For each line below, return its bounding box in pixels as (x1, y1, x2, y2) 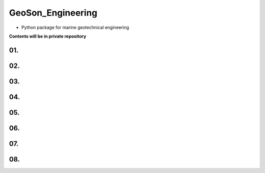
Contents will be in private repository (9, 33, 86, 39)
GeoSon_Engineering (9, 7, 98, 18)
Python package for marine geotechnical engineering (21, 24, 130, 30)
